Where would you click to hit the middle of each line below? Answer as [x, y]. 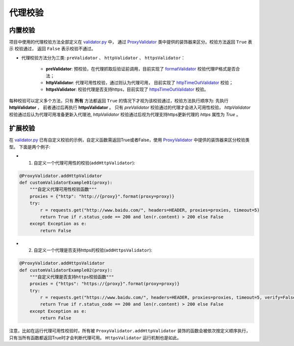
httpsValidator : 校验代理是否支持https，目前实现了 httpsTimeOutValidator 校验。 [127, 89]
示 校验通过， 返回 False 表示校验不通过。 [52, 49]
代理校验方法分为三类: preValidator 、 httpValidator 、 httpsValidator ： [103, 58]
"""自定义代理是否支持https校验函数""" [72, 277]
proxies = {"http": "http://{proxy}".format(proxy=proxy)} [102, 196]
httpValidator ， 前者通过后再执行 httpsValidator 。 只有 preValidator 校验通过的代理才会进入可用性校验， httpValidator [130, 107]
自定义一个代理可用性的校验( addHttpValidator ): [85, 163]
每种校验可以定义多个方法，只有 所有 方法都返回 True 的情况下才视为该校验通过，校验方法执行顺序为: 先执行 [119, 100]
